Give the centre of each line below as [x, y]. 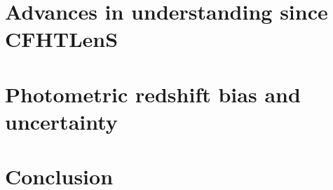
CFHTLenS [62, 39]
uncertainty [61, 121]
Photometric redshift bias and [153, 94]
